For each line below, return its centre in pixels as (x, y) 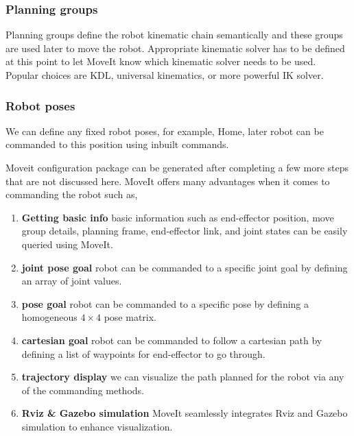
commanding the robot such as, (72, 194)
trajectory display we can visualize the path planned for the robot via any (183, 377)
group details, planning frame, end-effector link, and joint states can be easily (185, 231)
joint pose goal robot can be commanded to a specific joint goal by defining (185, 267)
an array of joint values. (72, 281)
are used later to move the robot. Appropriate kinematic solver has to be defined (175, 48)
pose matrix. (130, 317)
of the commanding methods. (83, 390)
